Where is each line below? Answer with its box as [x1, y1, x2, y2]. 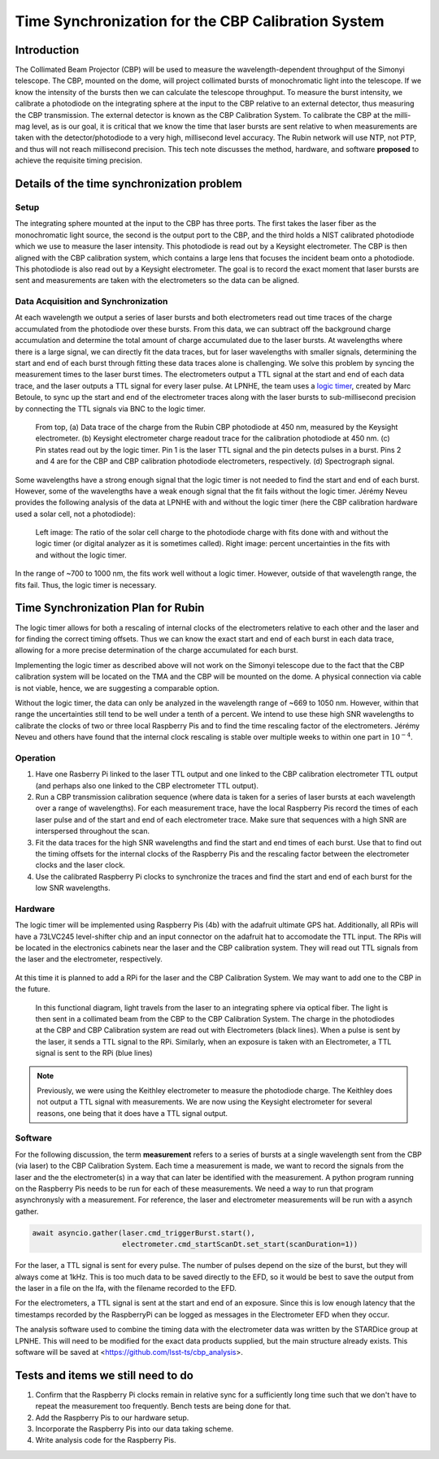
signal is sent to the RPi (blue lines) [35, 1049, 154, 1058]
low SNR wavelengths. [35, 883, 111, 893]
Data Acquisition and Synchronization [15, 296, 168, 307]
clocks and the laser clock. [35, 860, 125, 870]
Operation [15, 752, 56, 763]
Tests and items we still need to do [15, 1368, 194, 1382]
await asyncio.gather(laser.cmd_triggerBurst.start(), [32, 1228, 255, 1237]
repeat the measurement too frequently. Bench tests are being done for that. [35, 1401, 292, 1411]
